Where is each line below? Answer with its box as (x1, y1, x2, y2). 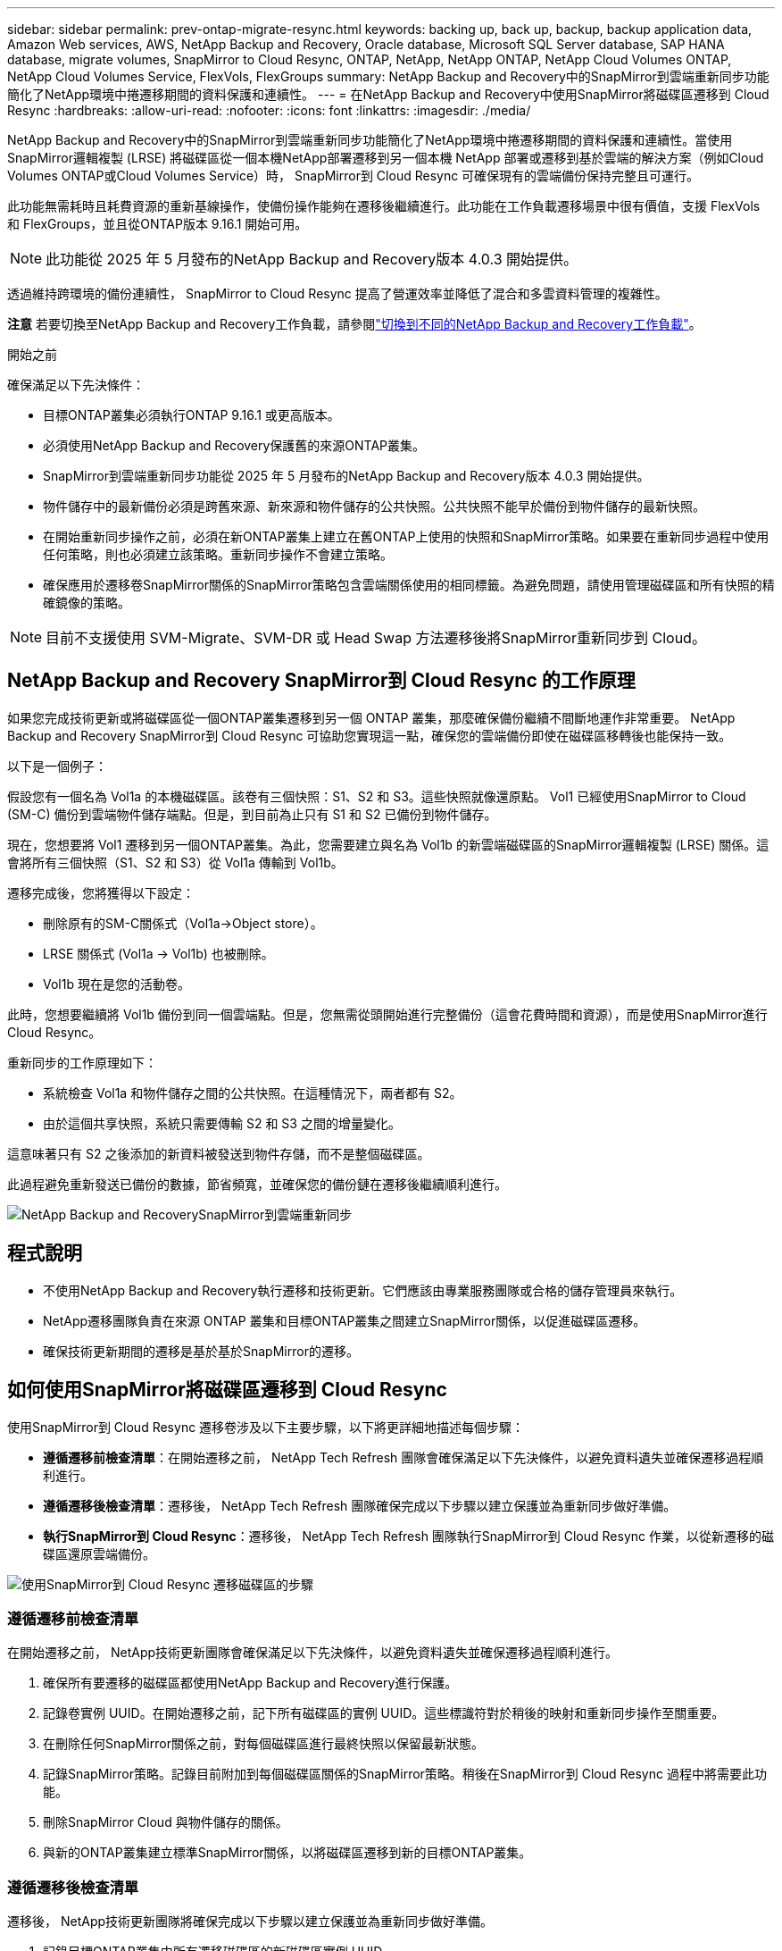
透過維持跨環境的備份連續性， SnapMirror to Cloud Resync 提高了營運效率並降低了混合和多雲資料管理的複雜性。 (7, 286, 668, 301)
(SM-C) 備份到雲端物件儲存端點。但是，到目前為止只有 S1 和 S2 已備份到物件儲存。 (7, 806, 497, 822)
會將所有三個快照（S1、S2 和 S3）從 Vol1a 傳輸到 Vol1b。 (7, 854, 344, 870)
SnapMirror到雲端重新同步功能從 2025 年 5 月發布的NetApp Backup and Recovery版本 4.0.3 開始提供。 (43, 468, 650, 483)
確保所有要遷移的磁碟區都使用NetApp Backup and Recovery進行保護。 (43, 1675, 458, 1691)
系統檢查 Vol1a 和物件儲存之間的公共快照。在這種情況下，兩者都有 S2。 (43, 1084, 462, 1101)
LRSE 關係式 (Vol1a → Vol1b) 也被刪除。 (43, 945, 274, 961)
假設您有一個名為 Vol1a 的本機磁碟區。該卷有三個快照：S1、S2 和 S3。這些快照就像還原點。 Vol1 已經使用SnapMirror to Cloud (7, 788, 746, 804)
